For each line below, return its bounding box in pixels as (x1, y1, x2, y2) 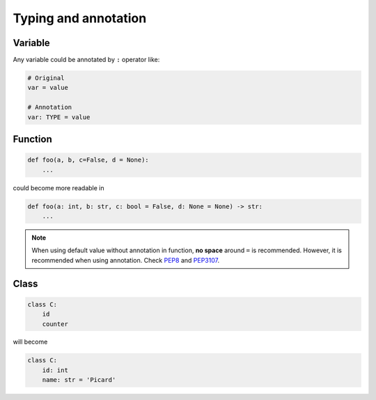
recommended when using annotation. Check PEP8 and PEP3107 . (31, 256, 219, 264)
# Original (27, 74, 65, 82)
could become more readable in (13, 183, 104, 192)
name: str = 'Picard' (42, 376, 116, 384)
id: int (42, 366, 69, 374)
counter (42, 320, 69, 328)
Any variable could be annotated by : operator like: (13, 56, 160, 64)
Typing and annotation (13, 10, 147, 26)
